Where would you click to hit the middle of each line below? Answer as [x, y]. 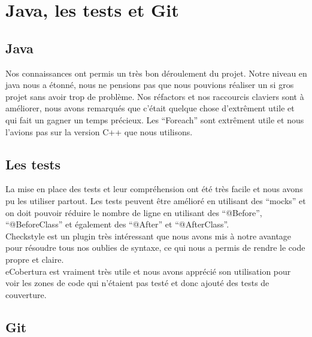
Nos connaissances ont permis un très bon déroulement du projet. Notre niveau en [156, 73]
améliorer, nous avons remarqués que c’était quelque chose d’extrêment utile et [150, 108]
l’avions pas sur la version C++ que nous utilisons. [99, 131]
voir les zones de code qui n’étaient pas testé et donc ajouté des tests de [137, 283]
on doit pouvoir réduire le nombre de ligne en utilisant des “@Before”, [134, 212]
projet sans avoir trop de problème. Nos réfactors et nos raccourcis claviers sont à [155, 96]
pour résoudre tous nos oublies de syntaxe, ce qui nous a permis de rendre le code [155, 248]
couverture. [26, 294]
